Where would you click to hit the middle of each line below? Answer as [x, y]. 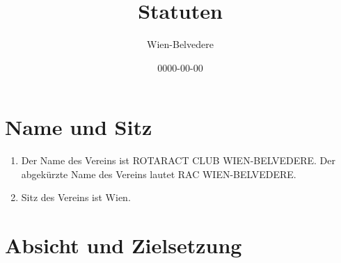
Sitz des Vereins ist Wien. [76, 197]
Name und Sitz [79, 127]
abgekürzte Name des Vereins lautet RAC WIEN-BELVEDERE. [159, 174]
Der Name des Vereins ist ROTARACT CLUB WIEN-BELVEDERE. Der [179, 160]
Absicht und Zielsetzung [124, 245]
